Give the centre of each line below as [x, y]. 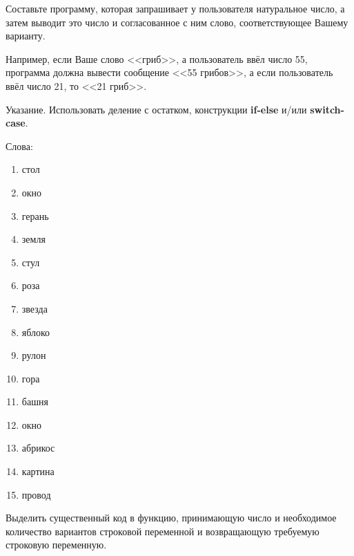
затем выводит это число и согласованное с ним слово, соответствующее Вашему [177, 22]
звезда [35, 308]
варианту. [26, 36]
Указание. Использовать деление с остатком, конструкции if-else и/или [156, 109]
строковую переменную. [56, 545]
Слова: [19, 146]
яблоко [36, 332]
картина [38, 471]
